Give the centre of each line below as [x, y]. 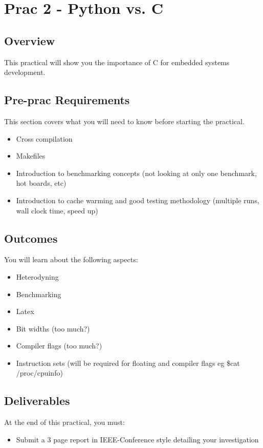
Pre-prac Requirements [67, 100]
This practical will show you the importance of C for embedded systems [117, 62]
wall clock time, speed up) [57, 210]
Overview [30, 40]
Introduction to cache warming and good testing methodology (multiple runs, [138, 200]
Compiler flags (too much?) [59, 346]
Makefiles [31, 156]
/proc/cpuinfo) [39, 373]
